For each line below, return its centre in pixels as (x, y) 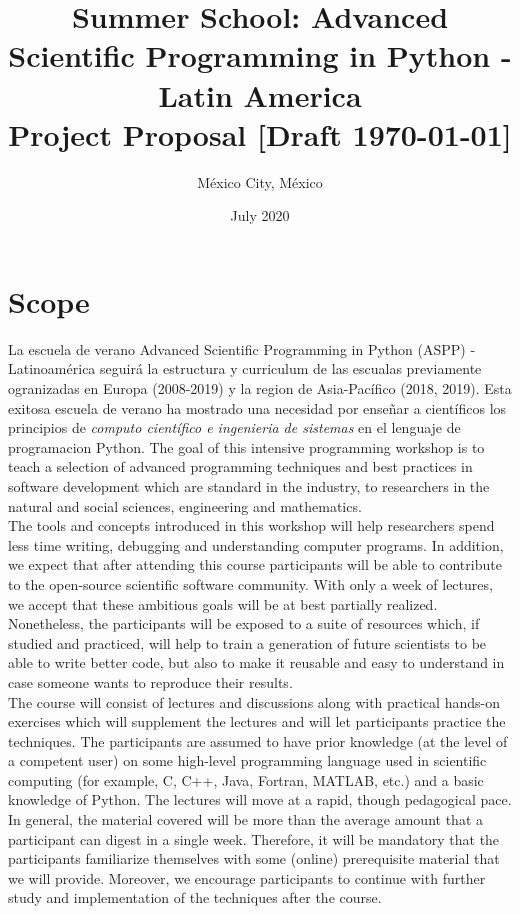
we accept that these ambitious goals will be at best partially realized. (223, 603)
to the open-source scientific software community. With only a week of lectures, (250, 583)
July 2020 (260, 215)
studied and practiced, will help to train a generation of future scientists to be (247, 642)
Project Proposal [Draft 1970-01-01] (260, 133)
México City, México (260, 181)
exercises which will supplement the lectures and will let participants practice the (257, 721)
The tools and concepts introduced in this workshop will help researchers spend (251, 525)
